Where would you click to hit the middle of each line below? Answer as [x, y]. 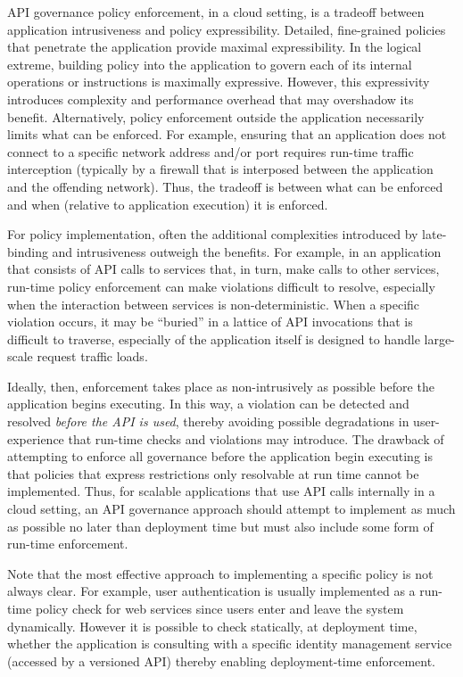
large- [439, 338]
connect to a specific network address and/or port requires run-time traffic [211, 151]
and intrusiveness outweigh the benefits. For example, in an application [247, 251]
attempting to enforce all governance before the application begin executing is [220, 456]
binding [28, 251]
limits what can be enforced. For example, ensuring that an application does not [227, 134]
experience [36, 438]
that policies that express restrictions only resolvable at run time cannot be [213, 473]
